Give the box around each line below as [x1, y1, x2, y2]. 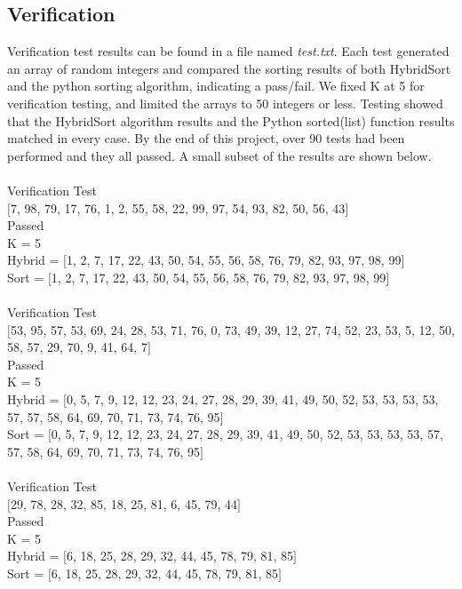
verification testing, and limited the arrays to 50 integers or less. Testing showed [7, 93, 443, 112]
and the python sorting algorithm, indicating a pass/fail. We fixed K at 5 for [7, 76, 425, 95]
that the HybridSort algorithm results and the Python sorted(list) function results [7, 111, 455, 130]
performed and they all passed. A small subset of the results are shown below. [7, 146, 432, 164]
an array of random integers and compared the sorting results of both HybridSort [7, 59, 451, 77]
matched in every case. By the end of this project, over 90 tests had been [7, 129, 405, 147]
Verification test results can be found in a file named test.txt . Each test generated [7, 42, 450, 60]
